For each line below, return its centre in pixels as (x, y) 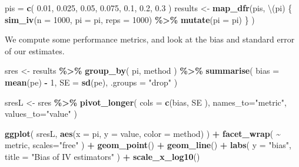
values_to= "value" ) (41, 114)
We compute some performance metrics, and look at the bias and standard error (150, 39)
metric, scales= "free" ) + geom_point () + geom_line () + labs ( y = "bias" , (148, 145)
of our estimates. (35, 50)
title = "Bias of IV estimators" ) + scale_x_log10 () (102, 156)
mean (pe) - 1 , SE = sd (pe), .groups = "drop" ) (91, 82)
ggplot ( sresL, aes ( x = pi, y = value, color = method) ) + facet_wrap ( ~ (143, 133)
